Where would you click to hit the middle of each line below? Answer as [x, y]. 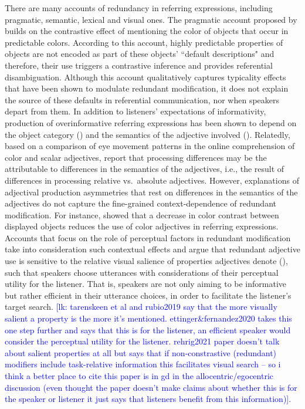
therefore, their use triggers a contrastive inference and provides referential [139, 65]
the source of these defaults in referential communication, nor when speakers [142, 99]
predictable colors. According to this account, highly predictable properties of [144, 42]
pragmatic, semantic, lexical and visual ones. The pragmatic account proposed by [151, 19]
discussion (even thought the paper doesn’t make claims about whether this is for [151, 387]
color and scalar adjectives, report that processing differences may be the [136, 157]
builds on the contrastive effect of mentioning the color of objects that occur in [147, 31]
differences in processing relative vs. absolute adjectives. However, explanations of [152, 180]
